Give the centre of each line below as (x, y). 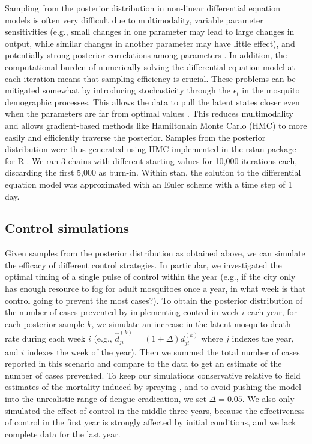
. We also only (268, 398)
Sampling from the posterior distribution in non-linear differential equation (142, 8)
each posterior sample (45, 323)
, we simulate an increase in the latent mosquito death (191, 323)
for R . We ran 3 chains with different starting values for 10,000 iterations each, (151, 160)
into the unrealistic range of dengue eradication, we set (106, 398)
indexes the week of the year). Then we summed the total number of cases (163, 351)
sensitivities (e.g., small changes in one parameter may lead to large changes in (150, 31)
